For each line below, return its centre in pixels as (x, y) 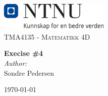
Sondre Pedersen (29, 72)
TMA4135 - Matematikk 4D (47, 36)
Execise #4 (24, 53)
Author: (16, 63)
